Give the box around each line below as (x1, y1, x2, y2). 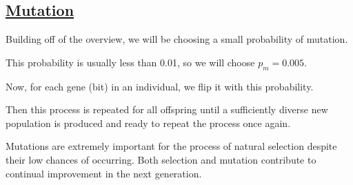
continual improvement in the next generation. (6, 166, 202, 180)
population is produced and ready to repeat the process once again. (6, 115, 291, 130)
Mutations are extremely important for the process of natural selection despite (6, 139, 337, 153)
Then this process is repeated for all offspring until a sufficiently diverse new (6, 102, 328, 117)
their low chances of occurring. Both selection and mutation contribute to (6, 152, 316, 166)
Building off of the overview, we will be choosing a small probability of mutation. (6, 32, 348, 46)
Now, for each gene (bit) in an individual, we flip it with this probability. (6, 79, 314, 93)
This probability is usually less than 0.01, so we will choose (6, 55, 255, 69)
